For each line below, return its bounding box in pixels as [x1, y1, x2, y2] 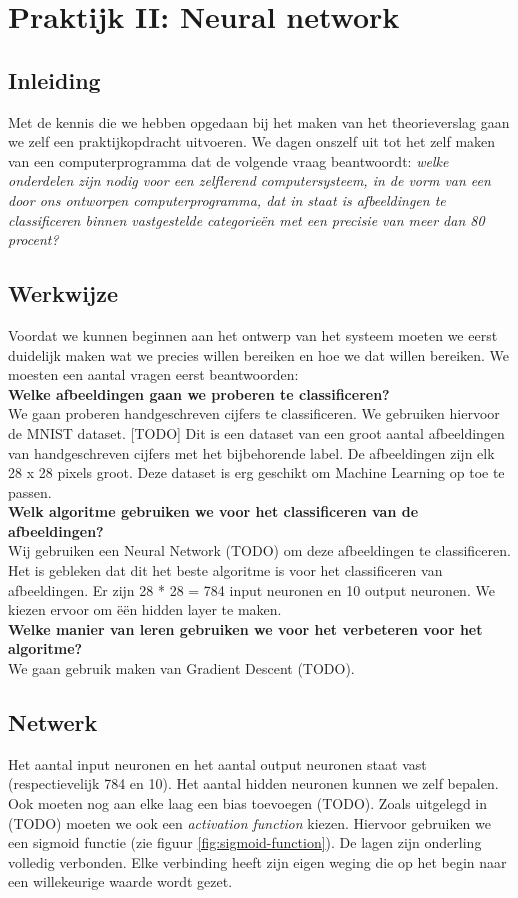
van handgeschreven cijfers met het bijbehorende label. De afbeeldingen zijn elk [8, 442, 495, 463]
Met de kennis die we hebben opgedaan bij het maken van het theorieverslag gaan [8, 111, 510, 132]
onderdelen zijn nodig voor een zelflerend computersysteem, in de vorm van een [8, 170, 491, 191]
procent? [8, 229, 59, 250]
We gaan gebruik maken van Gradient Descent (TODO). [8, 658, 355, 679]
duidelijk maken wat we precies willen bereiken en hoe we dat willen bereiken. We [8, 344, 510, 365]
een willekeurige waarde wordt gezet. [8, 871, 233, 892]
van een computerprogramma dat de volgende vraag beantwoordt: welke [8, 150, 449, 171]
